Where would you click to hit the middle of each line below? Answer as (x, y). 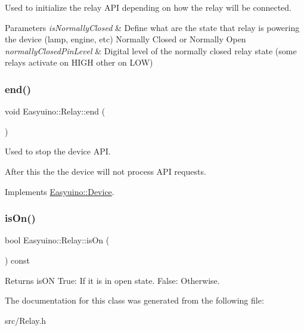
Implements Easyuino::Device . (60, 191)
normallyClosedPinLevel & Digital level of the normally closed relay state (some (151, 50)
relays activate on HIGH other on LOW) (79, 62)
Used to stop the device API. (58, 151)
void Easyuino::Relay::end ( (55, 111)
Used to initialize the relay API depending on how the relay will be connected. (148, 7)
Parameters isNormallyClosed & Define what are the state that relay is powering (152, 27)
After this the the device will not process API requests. (106, 171)
